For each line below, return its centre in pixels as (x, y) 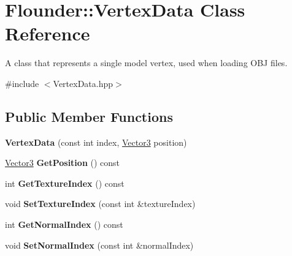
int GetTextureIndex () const (65, 183)
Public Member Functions (89, 116)
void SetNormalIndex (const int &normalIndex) (99, 245)
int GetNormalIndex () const (64, 224)
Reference (48, 33)
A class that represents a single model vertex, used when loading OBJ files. (146, 63)
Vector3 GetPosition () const (63, 163)
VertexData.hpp (83, 83)
